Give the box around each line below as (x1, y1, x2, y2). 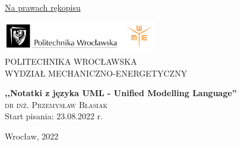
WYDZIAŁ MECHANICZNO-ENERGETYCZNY (5, 66, 188, 79)
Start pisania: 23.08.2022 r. (5, 110, 103, 122)
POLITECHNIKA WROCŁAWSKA (5, 55, 137, 68)
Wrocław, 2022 (5, 130, 59, 142)
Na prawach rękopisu (5, 1, 81, 13)
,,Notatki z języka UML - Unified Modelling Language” (5, 87, 237, 99)
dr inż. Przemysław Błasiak (5, 98, 108, 110)
